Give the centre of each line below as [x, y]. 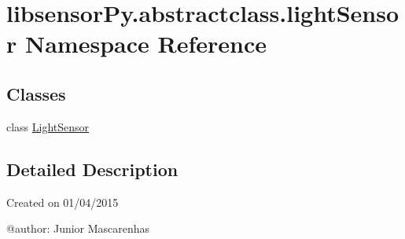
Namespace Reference [145, 44]
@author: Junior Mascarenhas [78, 228]
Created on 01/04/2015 [63, 202]
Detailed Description [92, 169]
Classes [36, 93]
